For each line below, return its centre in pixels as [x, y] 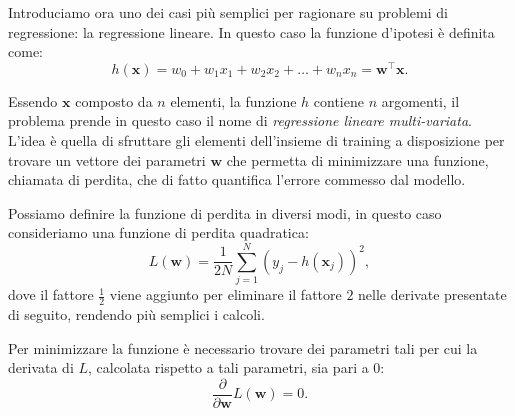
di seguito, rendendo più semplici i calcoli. [136, 313]
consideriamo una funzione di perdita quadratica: [158, 232]
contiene [338, 100]
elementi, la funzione [233, 100]
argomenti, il [420, 100]
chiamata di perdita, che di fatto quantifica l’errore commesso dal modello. [237, 179]
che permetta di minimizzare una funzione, [357, 159]
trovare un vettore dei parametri [107, 159]
